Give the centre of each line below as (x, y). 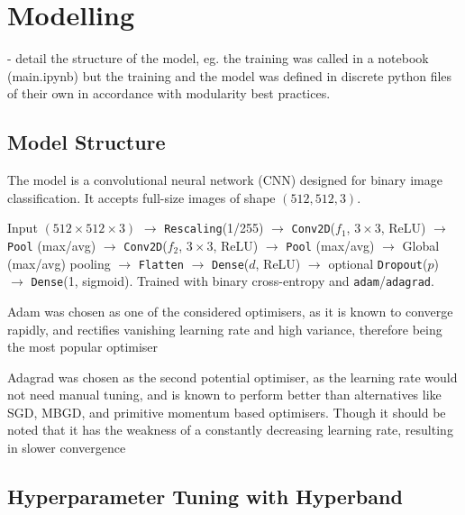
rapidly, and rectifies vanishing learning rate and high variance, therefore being (225, 329)
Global (421, 245)
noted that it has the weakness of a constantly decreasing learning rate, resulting (230, 430)
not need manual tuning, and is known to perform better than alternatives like (224, 395)
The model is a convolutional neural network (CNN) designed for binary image (225, 180)
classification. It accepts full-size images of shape (141, 197)
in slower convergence (67, 448)
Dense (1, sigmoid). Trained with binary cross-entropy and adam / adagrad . (232, 281)
